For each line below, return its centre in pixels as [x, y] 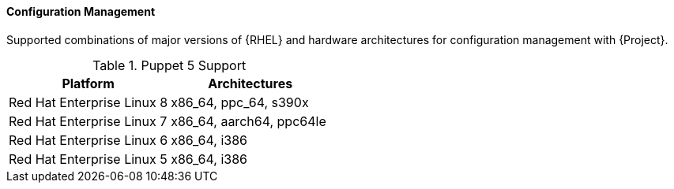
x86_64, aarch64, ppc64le [249, 121]
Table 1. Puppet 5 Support [169, 65]
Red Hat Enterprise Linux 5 [88, 159]
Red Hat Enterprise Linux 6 [88, 140]
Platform [88, 83]
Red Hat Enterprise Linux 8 [88, 102]
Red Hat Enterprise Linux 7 [88, 121]
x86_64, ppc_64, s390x [240, 102]
